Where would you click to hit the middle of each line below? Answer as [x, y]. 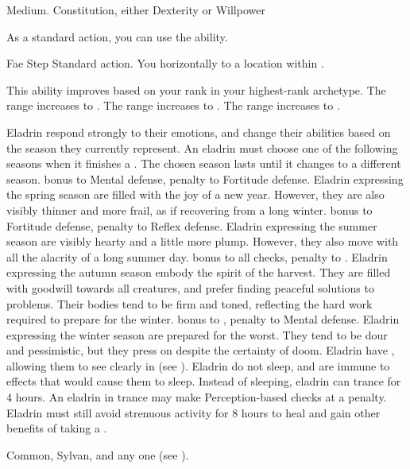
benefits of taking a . [57, 428]
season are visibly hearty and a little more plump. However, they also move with [203, 241]
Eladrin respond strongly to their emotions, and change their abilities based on [199, 132]
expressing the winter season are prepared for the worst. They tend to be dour [197, 334]
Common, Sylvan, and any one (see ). [98, 454]
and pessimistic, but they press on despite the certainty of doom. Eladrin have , [201, 350]
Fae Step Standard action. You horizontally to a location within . [165, 63]
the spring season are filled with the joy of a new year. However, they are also [195, 194]
